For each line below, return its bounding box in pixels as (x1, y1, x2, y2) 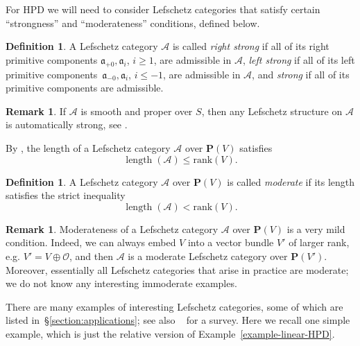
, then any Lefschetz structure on (201, 103, 343, 118)
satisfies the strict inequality (6, 188, 126, 202)
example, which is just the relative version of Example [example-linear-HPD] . (6, 326, 335, 340)
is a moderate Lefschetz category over (128, 248, 288, 263)
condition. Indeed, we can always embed (6, 235, 176, 250)
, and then (69, 248, 113, 263)
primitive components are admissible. (6, 80, 164, 95)
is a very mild (286, 221, 345, 236)
